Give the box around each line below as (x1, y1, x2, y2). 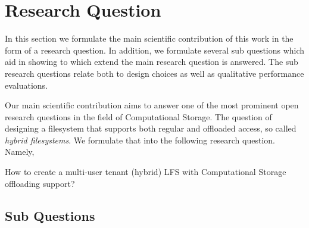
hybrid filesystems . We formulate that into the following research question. (5, 133, 275, 146)
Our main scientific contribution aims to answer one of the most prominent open (5, 99, 299, 111)
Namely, (5, 145, 35, 158)
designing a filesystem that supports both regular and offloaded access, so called (5, 122, 296, 135)
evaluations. (5, 79, 48, 91)
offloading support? (5, 177, 75, 189)
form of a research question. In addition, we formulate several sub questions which (5, 43, 305, 56)
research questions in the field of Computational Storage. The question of (5, 110, 272, 123)
